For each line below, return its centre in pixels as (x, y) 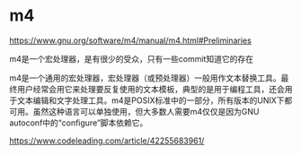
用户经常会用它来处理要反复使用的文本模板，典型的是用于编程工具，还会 (150, 89)
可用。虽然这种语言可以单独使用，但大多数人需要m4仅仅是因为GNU (134, 111)
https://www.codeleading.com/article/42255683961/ (107, 141)
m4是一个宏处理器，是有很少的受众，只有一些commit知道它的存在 (132, 58)
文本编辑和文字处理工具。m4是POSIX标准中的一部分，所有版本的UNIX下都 (155, 100)
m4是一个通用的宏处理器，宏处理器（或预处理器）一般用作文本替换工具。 (145, 78)
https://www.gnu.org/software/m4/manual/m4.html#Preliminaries (130, 40)
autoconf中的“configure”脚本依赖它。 (79, 123)
